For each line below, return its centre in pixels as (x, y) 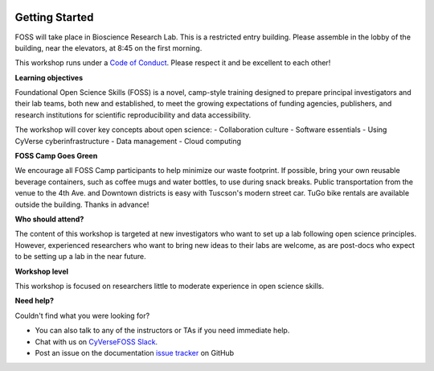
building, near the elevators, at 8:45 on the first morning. (108, 47)
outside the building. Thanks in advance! (82, 204)
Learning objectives (49, 77)
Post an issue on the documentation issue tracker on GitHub (135, 352)
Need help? (34, 301)
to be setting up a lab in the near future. (80, 257)
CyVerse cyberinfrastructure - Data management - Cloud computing (128, 141)
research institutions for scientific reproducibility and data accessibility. (133, 115)
